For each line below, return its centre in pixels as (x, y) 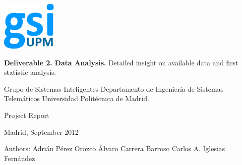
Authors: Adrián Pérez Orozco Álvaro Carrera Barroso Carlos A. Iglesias (115, 148)
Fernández (20, 158)
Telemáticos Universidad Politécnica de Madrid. (77, 98)
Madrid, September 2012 (41, 132)
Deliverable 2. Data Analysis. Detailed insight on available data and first (121, 62)
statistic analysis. (30, 72)
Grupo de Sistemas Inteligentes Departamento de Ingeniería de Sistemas (114, 88)
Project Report (27, 115)
